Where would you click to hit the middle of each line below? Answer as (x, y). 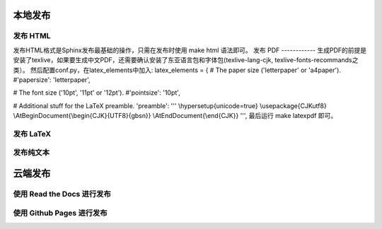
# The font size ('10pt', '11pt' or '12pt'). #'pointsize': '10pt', (97, 93)
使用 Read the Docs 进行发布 (62, 194)
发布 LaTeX (32, 134)
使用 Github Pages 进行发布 (60, 213)
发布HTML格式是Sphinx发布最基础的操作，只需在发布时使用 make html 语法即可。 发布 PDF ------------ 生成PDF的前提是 (190, 50)
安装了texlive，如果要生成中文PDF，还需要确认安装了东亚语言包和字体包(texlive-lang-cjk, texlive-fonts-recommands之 (186, 60)
